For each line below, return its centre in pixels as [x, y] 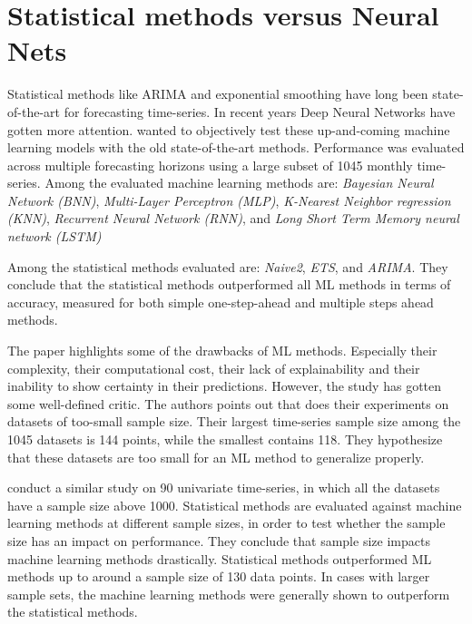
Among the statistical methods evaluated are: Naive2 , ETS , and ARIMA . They [228, 266]
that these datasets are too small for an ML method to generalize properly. [216, 457]
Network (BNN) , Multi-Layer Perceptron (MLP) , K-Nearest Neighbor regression [229, 200]
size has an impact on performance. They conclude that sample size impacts [219, 540]
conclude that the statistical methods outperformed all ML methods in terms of [229, 284]
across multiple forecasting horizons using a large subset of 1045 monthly [210, 165]
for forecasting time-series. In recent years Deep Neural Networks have [260, 111]
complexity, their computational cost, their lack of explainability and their [214, 368]
